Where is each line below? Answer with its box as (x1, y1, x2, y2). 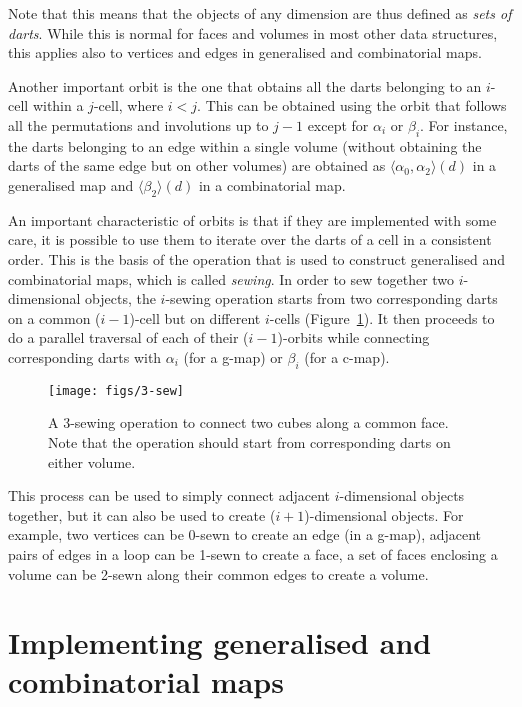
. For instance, (420, 114, 508, 135)
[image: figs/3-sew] (48, 383, 185, 398)
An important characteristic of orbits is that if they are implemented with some (8, 209, 497, 230)
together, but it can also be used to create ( (8, 504, 276, 525)
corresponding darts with (8, 346, 162, 367)
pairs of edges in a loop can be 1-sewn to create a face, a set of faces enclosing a (8, 543, 498, 564)
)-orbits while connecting (277, 327, 430, 348)
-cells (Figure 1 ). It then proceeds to (269, 307, 495, 328)
